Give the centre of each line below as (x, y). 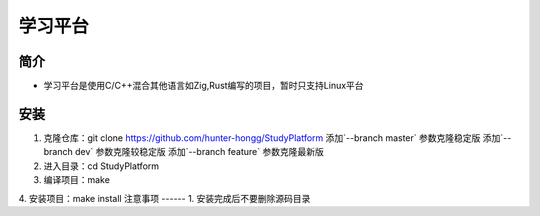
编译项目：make (76, 180)
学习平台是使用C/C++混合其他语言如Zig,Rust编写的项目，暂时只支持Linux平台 (203, 86)
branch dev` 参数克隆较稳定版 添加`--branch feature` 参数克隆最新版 (183, 152)
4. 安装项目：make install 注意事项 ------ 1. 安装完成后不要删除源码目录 (164, 198)
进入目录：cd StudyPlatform (101, 166)
